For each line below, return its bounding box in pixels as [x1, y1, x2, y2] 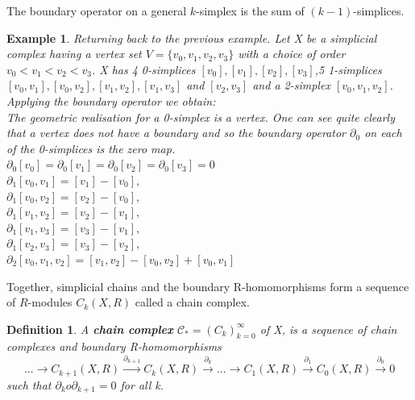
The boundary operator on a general [6, 2, 187, 19]
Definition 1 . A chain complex [6, 320, 173, 337]
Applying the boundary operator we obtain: [6, 92, 216, 109]
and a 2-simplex [252, 77, 330, 94]
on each [364, 124, 402, 141]
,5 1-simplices [314, 60, 382, 77]
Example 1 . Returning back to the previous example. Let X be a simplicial [6, 29, 377, 46]
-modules [27, 294, 73, 310]
